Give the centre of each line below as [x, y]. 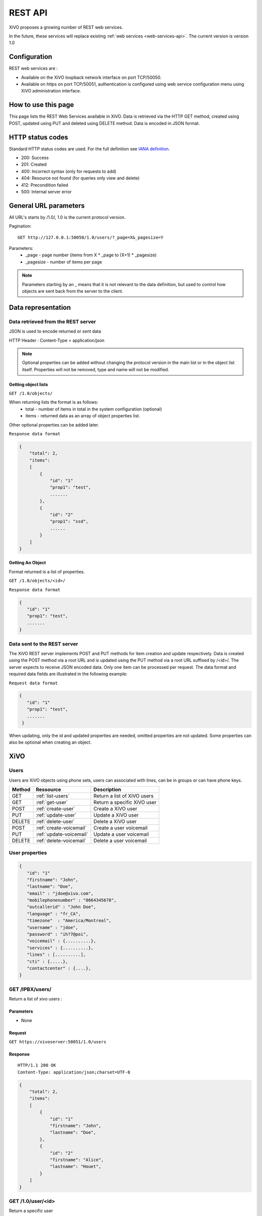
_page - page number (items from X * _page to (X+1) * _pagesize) [91, 255]
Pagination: [20, 226]
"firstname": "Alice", [77, 1160]
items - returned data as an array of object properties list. [83, 416]
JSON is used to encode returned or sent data [55, 331]
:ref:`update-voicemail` [62, 834]
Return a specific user [31, 1211]
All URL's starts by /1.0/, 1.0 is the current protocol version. [67, 217]
